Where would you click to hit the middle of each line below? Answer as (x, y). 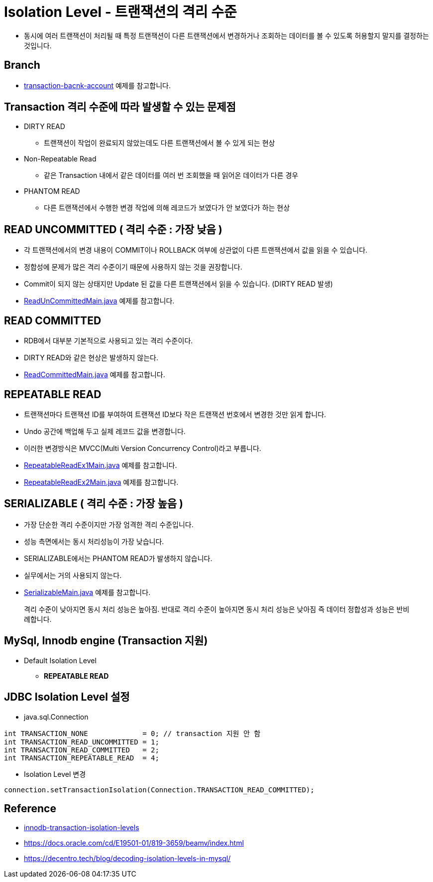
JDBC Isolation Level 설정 (67, 697)
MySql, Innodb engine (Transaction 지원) (106, 641)
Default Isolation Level (60, 660)
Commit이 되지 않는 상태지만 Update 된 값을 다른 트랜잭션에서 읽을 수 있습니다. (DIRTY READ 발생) (178, 284)
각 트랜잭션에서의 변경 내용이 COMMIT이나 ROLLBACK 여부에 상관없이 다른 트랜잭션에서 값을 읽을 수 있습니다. (196, 250)
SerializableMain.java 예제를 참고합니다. (87, 592)
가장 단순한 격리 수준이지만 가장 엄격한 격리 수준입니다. (109, 524)
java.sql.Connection (56, 717)
